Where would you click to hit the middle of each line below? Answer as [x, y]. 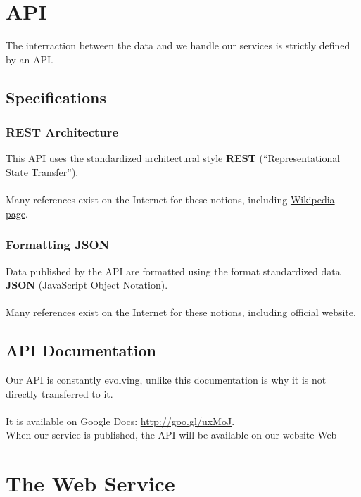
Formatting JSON [58, 245]
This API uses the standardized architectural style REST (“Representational [173, 158]
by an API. [30, 59]
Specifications [56, 97]
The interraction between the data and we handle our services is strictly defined [178, 45]
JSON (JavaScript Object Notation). [87, 285]
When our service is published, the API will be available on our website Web [171, 435]
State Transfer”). [42, 171]
